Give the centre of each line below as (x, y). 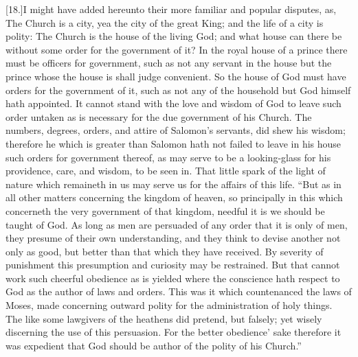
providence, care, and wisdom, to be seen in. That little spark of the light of (166, 171)
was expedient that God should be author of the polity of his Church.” (154, 345)
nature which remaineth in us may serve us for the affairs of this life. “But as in (174, 184)
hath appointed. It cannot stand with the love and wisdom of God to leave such (174, 103)
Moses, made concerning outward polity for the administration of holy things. (169, 305)
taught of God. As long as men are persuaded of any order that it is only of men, (177, 224)
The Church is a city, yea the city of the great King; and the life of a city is (165, 22)
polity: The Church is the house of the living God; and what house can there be (174, 36)
